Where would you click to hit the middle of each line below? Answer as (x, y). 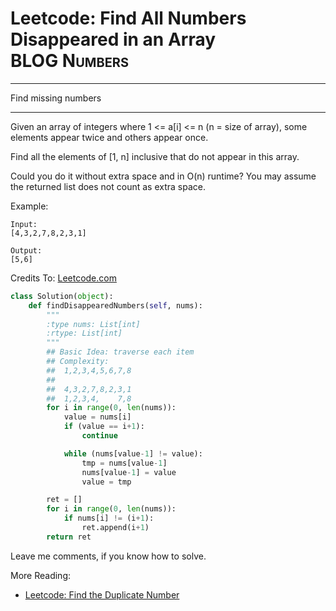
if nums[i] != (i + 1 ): (109, 518)
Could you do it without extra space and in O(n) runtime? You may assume (163, 176)
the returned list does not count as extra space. (108, 186)
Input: (24, 224)
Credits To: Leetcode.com (63, 278)
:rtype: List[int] (84, 333)
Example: (29, 206)
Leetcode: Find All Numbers (128, 18)
